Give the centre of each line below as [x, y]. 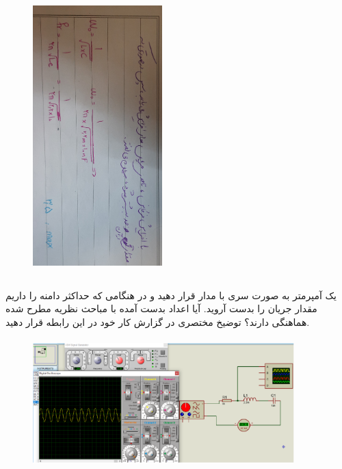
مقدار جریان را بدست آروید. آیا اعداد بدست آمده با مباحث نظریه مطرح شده [161, 308]
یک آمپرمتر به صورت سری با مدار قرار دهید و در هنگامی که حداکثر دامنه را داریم [171, 295]
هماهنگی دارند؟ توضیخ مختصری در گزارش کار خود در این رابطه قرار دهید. [158, 321]
